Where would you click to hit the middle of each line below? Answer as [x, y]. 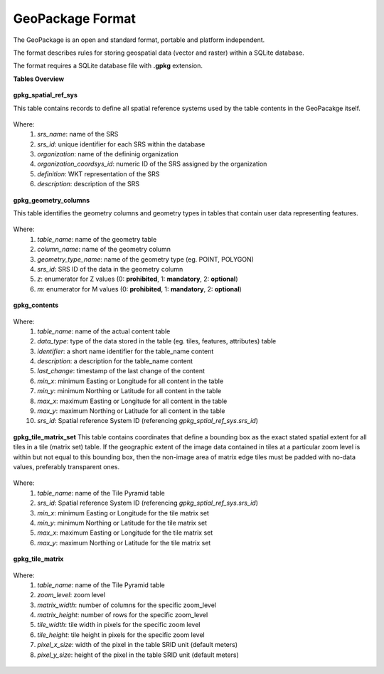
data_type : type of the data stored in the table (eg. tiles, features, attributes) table [157, 341]
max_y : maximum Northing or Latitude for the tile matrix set [124, 542]
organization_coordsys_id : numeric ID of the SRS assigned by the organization [152, 164]
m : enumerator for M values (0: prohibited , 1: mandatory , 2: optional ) [139, 289]
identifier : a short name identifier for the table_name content [126, 351]
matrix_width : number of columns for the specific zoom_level [127, 605]
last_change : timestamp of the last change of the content [121, 371]
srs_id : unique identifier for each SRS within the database [121, 144]
